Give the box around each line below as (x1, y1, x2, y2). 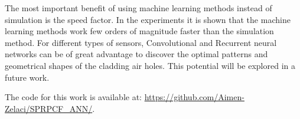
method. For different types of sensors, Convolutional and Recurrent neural (5, 36, 277, 48)
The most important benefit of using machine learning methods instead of (5, 2, 272, 14)
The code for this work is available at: (5, 91, 142, 103)
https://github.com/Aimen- (144, 91, 244, 103)
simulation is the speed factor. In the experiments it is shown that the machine (5, 13, 291, 25)
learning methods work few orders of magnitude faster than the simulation (5, 25, 274, 37)
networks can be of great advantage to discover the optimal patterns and (5, 48, 268, 60)
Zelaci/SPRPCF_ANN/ (5, 102, 93, 114)
